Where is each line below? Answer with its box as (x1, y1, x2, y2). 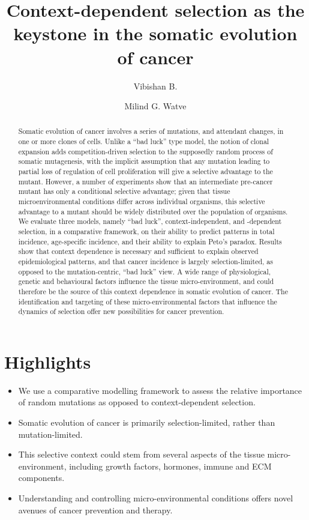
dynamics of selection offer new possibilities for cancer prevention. (18, 306, 224, 316)
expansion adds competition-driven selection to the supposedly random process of (18, 146, 273, 156)
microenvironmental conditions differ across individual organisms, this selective (18, 196, 265, 207)
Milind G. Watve (124, 100, 187, 112)
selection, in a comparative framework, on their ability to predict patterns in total (18, 226, 275, 237)
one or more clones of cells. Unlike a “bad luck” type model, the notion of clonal (18, 136, 269, 147)
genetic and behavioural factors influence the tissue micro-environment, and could (18, 276, 274, 286)
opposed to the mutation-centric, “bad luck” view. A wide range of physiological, (18, 266, 271, 276)
